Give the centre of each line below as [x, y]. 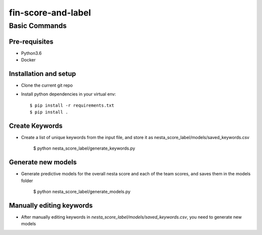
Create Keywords [36, 126]
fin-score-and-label [50, 13]
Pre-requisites [31, 41]
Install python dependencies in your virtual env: [69, 94]
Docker [28, 60]
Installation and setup [42, 73]
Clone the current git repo [47, 85]
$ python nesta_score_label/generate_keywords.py [84, 148]
